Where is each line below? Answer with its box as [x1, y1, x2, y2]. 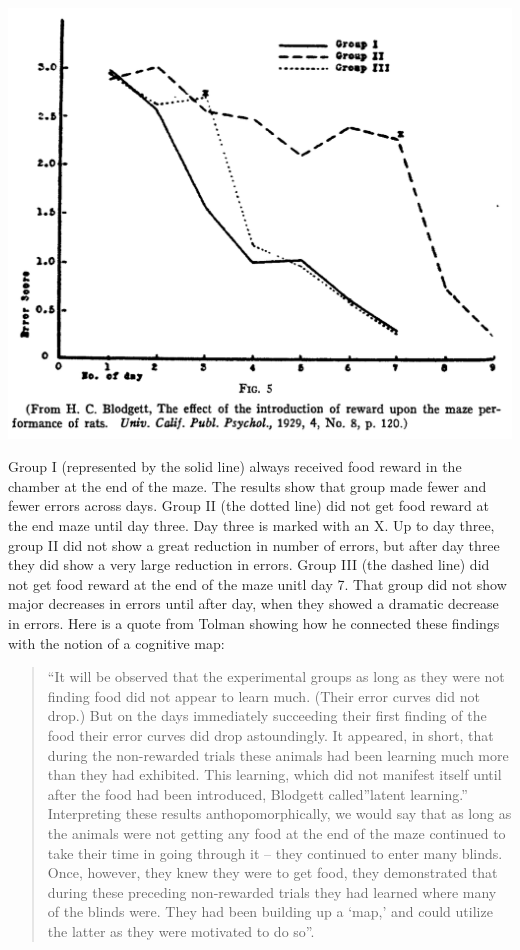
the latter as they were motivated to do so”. [47, 920, 315, 941]
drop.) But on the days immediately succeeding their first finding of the [47, 705, 487, 726]
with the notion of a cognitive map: [8, 632, 225, 653]
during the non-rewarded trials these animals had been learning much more [47, 744, 509, 765]
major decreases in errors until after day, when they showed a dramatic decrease [8, 593, 499, 614]
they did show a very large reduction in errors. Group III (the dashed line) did [8, 554, 490, 575]
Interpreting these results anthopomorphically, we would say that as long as [47, 803, 512, 824]
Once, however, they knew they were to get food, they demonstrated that [47, 862, 498, 883]
